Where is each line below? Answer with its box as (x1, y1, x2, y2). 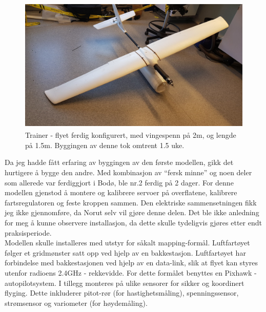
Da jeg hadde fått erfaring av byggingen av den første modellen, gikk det (5, 157, 234, 168)
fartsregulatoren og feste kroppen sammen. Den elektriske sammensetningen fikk (5, 197, 257, 207)
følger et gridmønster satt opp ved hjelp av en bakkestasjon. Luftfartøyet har (5, 247, 246, 258)
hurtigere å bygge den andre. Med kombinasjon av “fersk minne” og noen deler (5, 167, 252, 178)
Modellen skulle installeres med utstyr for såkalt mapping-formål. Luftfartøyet (5, 237, 250, 248)
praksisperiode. (5, 227, 52, 238)
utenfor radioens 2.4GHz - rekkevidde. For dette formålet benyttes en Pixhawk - (5, 267, 257, 278)
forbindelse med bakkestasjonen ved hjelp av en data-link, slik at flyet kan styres (5, 257, 258, 268)
